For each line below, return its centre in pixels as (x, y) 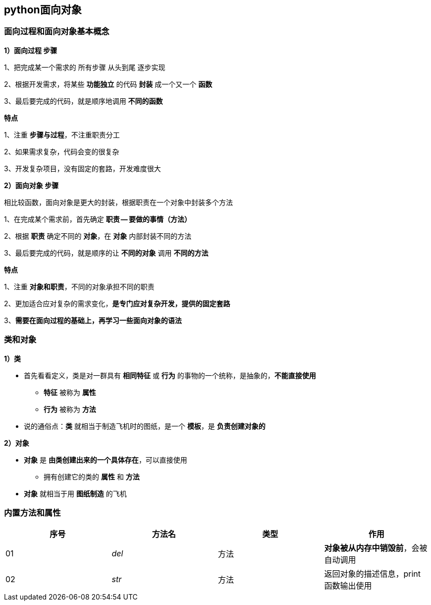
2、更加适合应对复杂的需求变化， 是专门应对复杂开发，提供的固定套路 (117, 303)
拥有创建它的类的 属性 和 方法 (92, 476)
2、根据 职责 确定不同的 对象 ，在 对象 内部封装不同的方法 (98, 236)
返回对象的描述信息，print (373, 574)
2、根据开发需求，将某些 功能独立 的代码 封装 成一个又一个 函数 (108, 84)
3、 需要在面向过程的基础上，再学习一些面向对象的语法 (93, 320)
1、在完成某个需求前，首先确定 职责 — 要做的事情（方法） (98, 219)
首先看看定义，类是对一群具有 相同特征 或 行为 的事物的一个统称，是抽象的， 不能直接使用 (170, 375)
